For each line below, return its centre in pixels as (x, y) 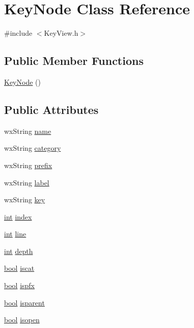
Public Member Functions (74, 61)
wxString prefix (28, 165)
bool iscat (19, 268)
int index (18, 216)
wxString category (33, 148)
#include (18, 33)
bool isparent (24, 302)
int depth (19, 251)
